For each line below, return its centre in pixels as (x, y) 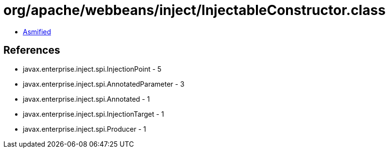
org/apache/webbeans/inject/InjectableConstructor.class (194, 10)
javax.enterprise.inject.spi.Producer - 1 (85, 129)
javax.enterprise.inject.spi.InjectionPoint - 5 (92, 69)
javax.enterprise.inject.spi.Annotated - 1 (86, 99)
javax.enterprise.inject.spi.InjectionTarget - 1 (93, 114)
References (32, 50)
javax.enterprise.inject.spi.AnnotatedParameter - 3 (104, 84)
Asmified (37, 31)
